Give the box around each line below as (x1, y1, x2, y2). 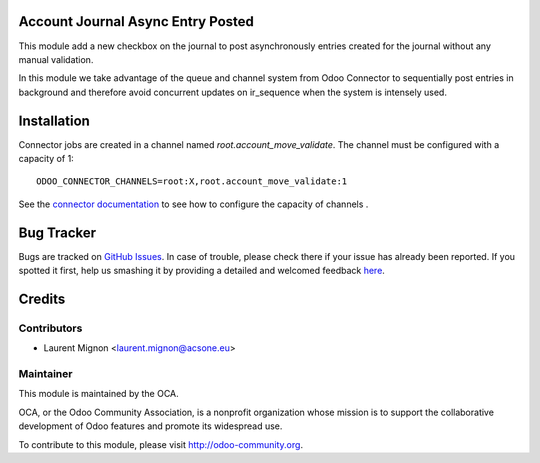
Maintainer (18, 366, 73, 380)
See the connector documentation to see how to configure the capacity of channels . (18, 198, 369, 210)
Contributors (18, 321, 83, 335)
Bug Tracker (18, 224, 97, 241)
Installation (18, 112, 90, 129)
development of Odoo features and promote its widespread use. (18, 420, 283, 432)
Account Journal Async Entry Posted (18, 13, 255, 30)
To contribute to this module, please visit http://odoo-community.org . (18, 438, 304, 450)
